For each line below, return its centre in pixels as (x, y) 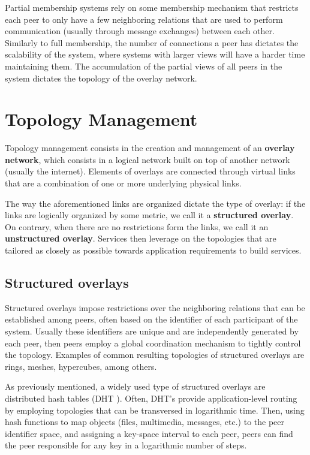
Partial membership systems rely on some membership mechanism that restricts (152, 7)
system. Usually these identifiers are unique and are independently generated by (152, 331)
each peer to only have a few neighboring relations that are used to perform (144, 19)
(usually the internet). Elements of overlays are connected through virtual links (150, 171)
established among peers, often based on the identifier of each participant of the (151, 319)
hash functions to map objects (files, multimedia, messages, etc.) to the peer (145, 422)
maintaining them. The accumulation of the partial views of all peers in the (144, 66)
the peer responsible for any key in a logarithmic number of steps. (126, 445)
